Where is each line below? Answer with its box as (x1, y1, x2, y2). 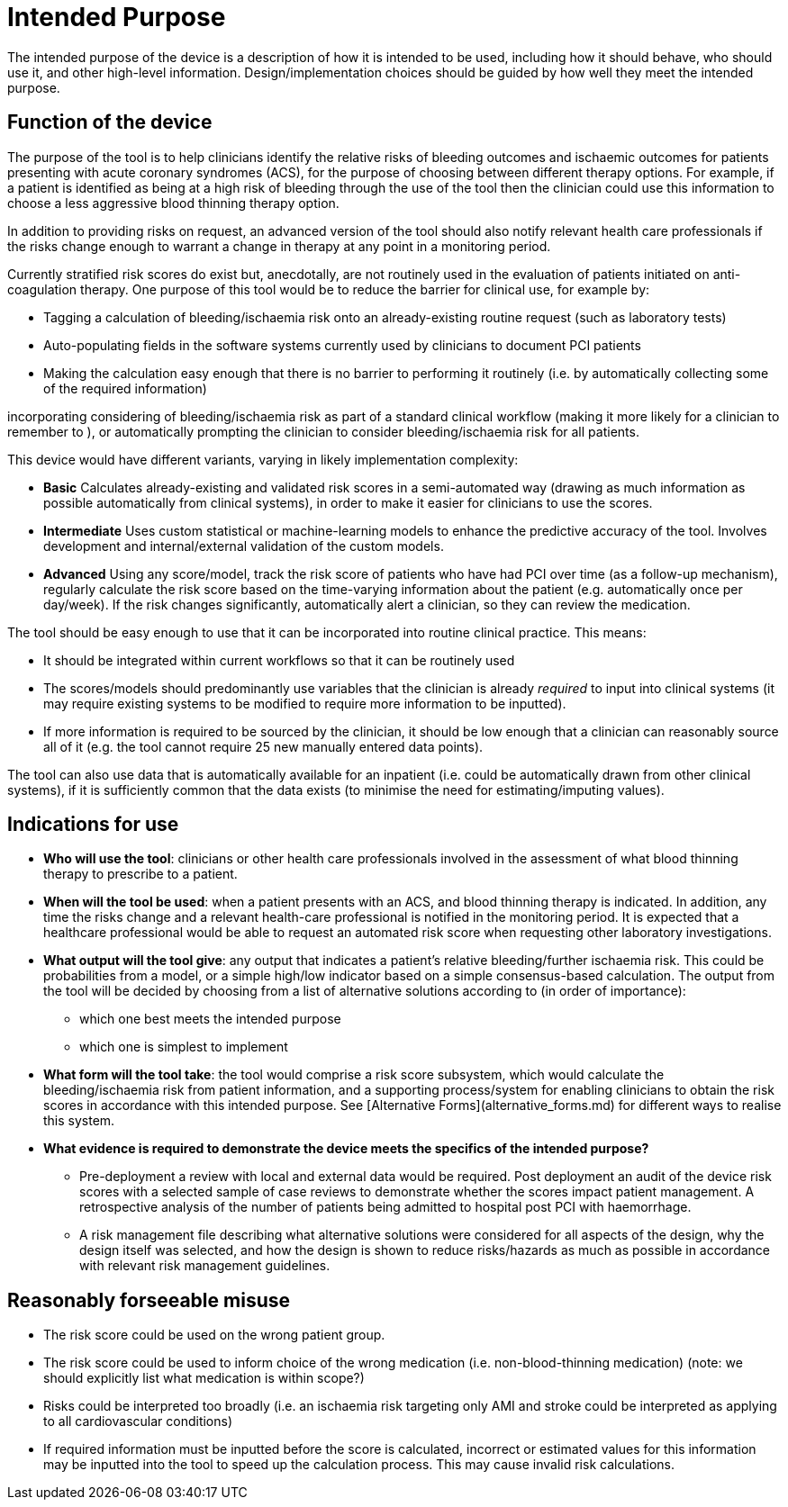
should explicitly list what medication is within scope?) (43, 1370, 365, 1386)
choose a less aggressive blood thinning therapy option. (7, 194, 340, 211)
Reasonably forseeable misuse (7, 1288, 290, 1312)
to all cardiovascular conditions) (43, 1413, 233, 1430)
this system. (43, 1113, 115, 1129)
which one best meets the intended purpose (79, 1011, 341, 1027)
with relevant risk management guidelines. (79, 1258, 331, 1274)
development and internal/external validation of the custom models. (43, 537, 444, 554)
